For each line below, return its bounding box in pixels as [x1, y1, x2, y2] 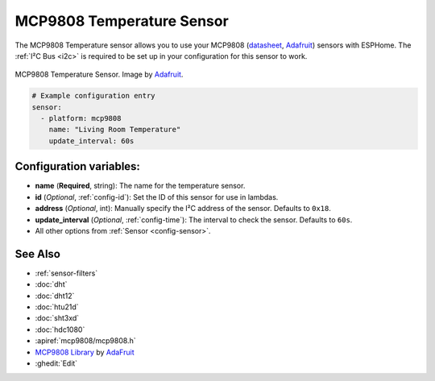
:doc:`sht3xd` [35, 313, 80, 323]
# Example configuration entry [31, 91, 156, 101]
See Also [14, 246, 60, 261]
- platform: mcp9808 [40, 114, 122, 123]
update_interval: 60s [48, 136, 135, 145]
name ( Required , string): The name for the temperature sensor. [35, 181, 246, 191]
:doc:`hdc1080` [35, 325, 85, 334]
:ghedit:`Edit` [35, 358, 78, 368]
